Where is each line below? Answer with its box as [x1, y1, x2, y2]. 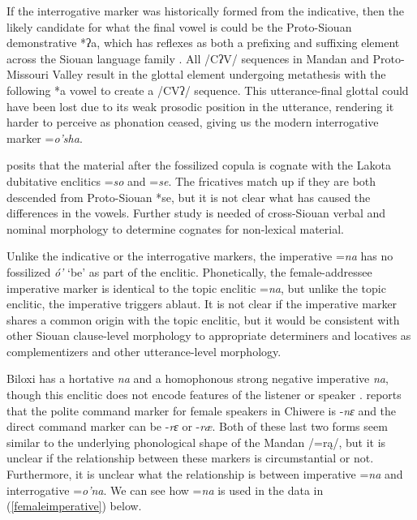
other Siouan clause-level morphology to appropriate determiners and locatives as [6, 327, 411, 344]
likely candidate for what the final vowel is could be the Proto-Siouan [6, 18, 352, 35]
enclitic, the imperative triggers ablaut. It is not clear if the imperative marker [6, 295, 398, 312]
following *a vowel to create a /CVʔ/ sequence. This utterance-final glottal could [6, 81, 409, 98]
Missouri [6, 66, 49, 83]
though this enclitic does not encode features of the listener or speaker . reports [6, 386, 402, 403]
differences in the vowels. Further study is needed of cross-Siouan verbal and [6, 204, 386, 221]
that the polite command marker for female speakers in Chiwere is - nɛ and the [6, 402, 397, 419]
